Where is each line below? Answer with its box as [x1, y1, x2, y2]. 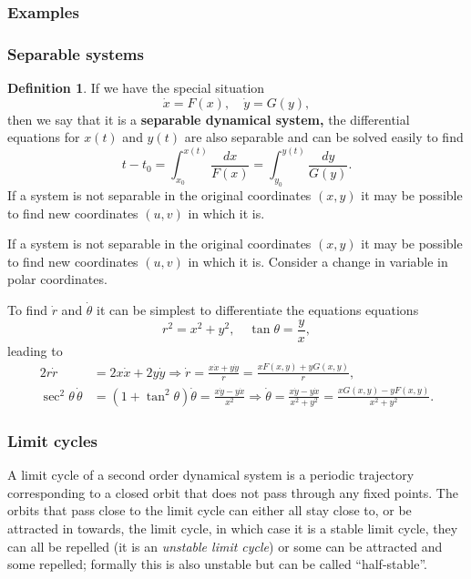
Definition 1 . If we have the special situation [7, 78, 265, 97]
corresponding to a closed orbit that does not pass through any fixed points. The [7, 482, 458, 502]
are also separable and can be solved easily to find [184, 127, 464, 147]
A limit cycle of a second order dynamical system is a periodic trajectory [7, 465, 415, 484]
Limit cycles [7, 429, 97, 452]
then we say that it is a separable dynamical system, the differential [7, 109, 410, 128]
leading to [7, 340, 63, 360]
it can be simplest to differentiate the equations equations [97, 300, 419, 319]
